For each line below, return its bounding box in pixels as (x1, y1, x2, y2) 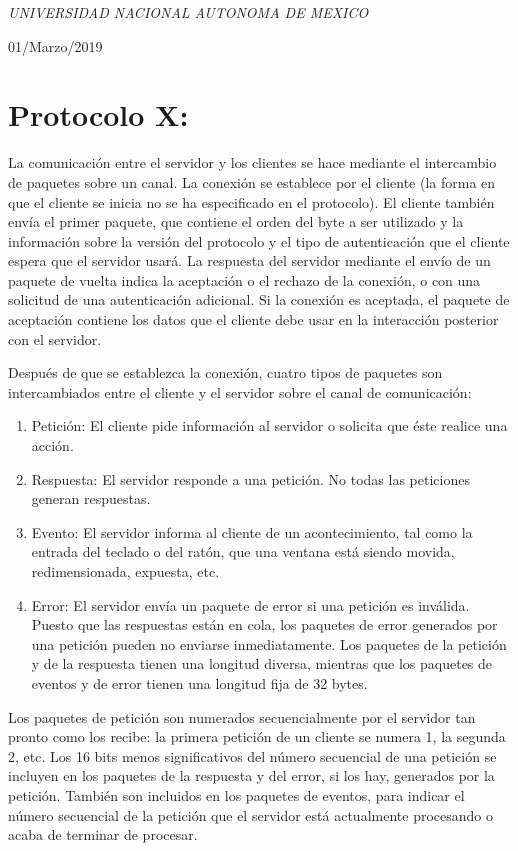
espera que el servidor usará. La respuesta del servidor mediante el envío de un (8, 250, 491, 271)
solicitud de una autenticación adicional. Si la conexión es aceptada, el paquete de (8, 289, 510, 310)
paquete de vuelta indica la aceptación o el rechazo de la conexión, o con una (8, 269, 481, 290)
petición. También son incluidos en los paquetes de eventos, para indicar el (8, 784, 465, 805)
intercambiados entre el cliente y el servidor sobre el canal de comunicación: (8, 381, 472, 402)
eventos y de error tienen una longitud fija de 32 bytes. (31, 672, 368, 693)
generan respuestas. (31, 488, 151, 509)
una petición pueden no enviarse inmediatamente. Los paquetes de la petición (31, 633, 507, 654)
